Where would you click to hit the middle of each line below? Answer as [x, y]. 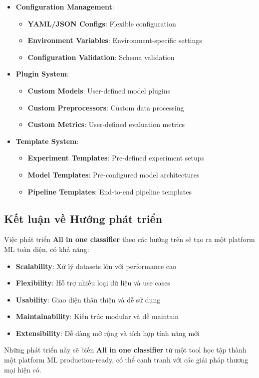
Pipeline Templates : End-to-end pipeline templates [110, 191]
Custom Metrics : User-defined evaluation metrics [106, 124]
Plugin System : [42, 74]
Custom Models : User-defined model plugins [99, 90]
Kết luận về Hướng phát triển [83, 218]
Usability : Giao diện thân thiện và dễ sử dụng [88, 299]
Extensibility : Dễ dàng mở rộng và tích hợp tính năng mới [108, 333]
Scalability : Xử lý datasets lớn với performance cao [96, 266]
